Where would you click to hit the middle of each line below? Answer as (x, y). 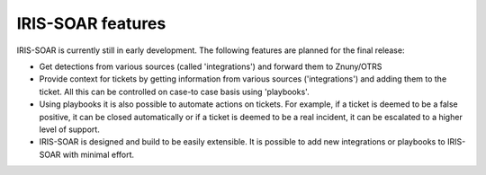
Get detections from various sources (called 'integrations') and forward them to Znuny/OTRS (211, 66)
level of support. (70, 129)
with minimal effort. (99, 154)
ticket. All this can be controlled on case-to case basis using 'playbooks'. (174, 92)
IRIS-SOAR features (91, 23)
